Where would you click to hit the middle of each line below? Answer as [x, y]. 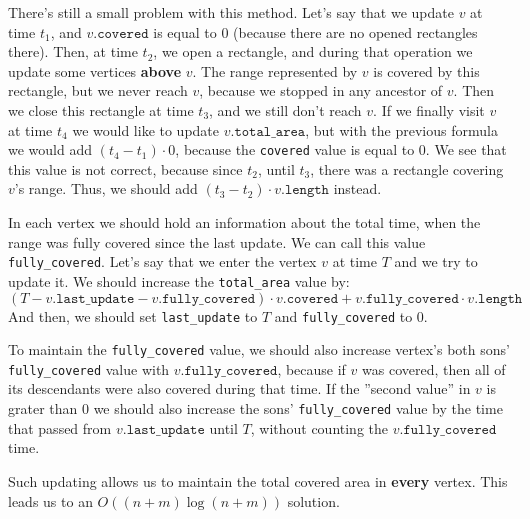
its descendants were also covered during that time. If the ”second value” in [239, 388]
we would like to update [146, 129]
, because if [311, 368]
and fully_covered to [343, 315]
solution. [313, 500]
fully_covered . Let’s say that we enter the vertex [162, 261]
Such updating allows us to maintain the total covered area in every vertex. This [258, 480]
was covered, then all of [434, 368]
